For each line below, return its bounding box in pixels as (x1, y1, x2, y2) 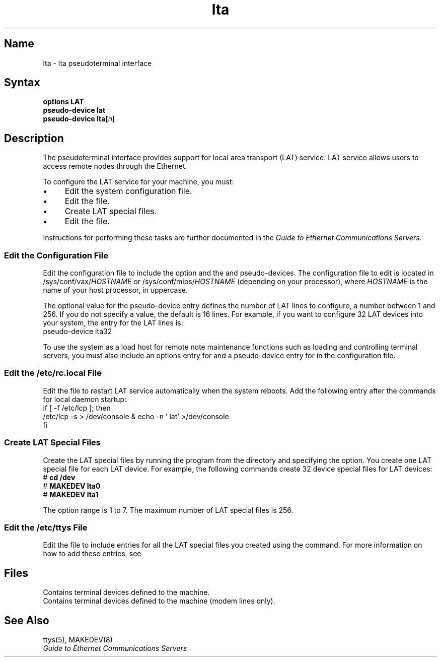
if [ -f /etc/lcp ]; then (43, 403, 111, 412)
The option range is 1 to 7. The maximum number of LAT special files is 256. (43, 505, 293, 514)
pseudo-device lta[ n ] (43, 114, 115, 123)
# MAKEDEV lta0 (43, 481, 101, 490)
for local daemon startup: (43, 394, 127, 404)
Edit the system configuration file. (64, 186, 192, 196)
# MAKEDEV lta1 (43, 490, 99, 499)
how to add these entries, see (43, 549, 141, 558)
